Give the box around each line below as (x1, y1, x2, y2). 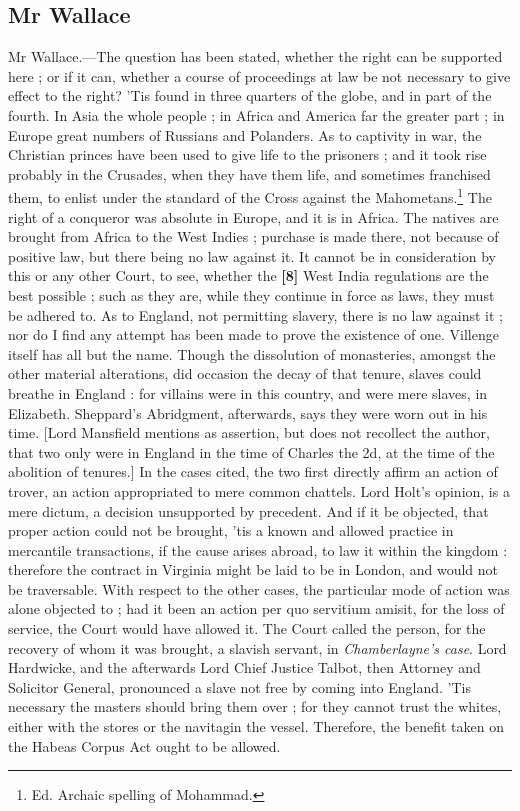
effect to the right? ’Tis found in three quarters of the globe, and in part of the (8, 85, 492, 106)
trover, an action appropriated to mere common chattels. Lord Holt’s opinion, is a (8, 480, 510, 501)
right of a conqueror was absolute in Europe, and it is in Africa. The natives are (8, 206, 499, 227)
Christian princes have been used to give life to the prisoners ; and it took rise (8, 144, 487, 165)
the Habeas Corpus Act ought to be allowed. (8, 735, 281, 756)
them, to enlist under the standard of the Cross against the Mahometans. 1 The (8, 184, 492, 208)
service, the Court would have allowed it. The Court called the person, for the (8, 618, 486, 639)
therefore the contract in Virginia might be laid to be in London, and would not (8, 559, 499, 580)
